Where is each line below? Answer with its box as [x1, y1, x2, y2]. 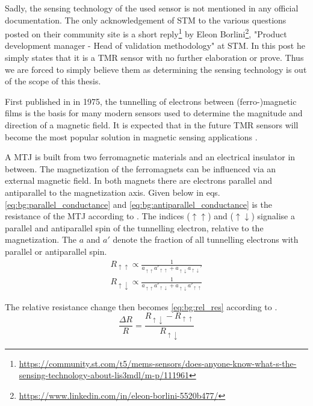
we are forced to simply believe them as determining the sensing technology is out [5, 63, 307, 75]
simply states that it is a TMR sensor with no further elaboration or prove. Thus [5, 51, 304, 64]
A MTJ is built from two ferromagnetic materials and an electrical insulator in [5, 151, 296, 163]
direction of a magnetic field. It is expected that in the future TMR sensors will [5, 119, 299, 131]
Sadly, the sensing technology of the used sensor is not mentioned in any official [5, 2, 299, 14]
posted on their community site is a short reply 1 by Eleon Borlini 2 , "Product [5, 26, 287, 40]
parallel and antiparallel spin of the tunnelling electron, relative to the [5, 221, 264, 234]
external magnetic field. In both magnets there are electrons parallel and [5, 174, 273, 187]
